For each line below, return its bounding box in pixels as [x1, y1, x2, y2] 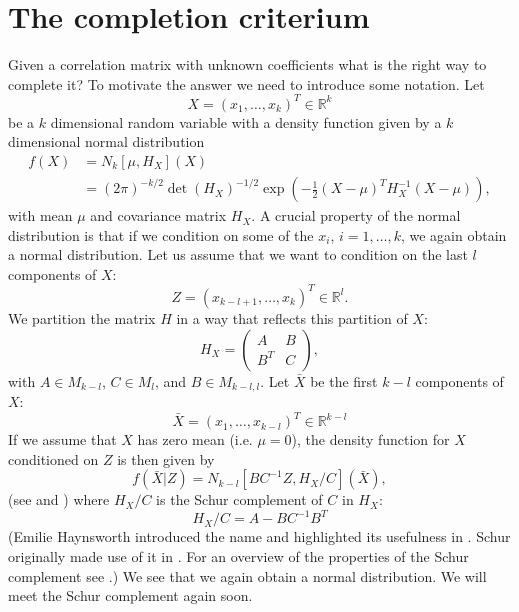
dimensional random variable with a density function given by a [50, 111, 442, 132]
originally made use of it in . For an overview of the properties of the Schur [8, 545, 469, 566]
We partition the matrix [8, 307, 156, 328]
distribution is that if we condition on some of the [8, 224, 314, 245]
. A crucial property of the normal [251, 205, 461, 226]
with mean [8, 205, 73, 226]
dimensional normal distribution [8, 131, 205, 152]
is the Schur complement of [156, 489, 323, 510]
